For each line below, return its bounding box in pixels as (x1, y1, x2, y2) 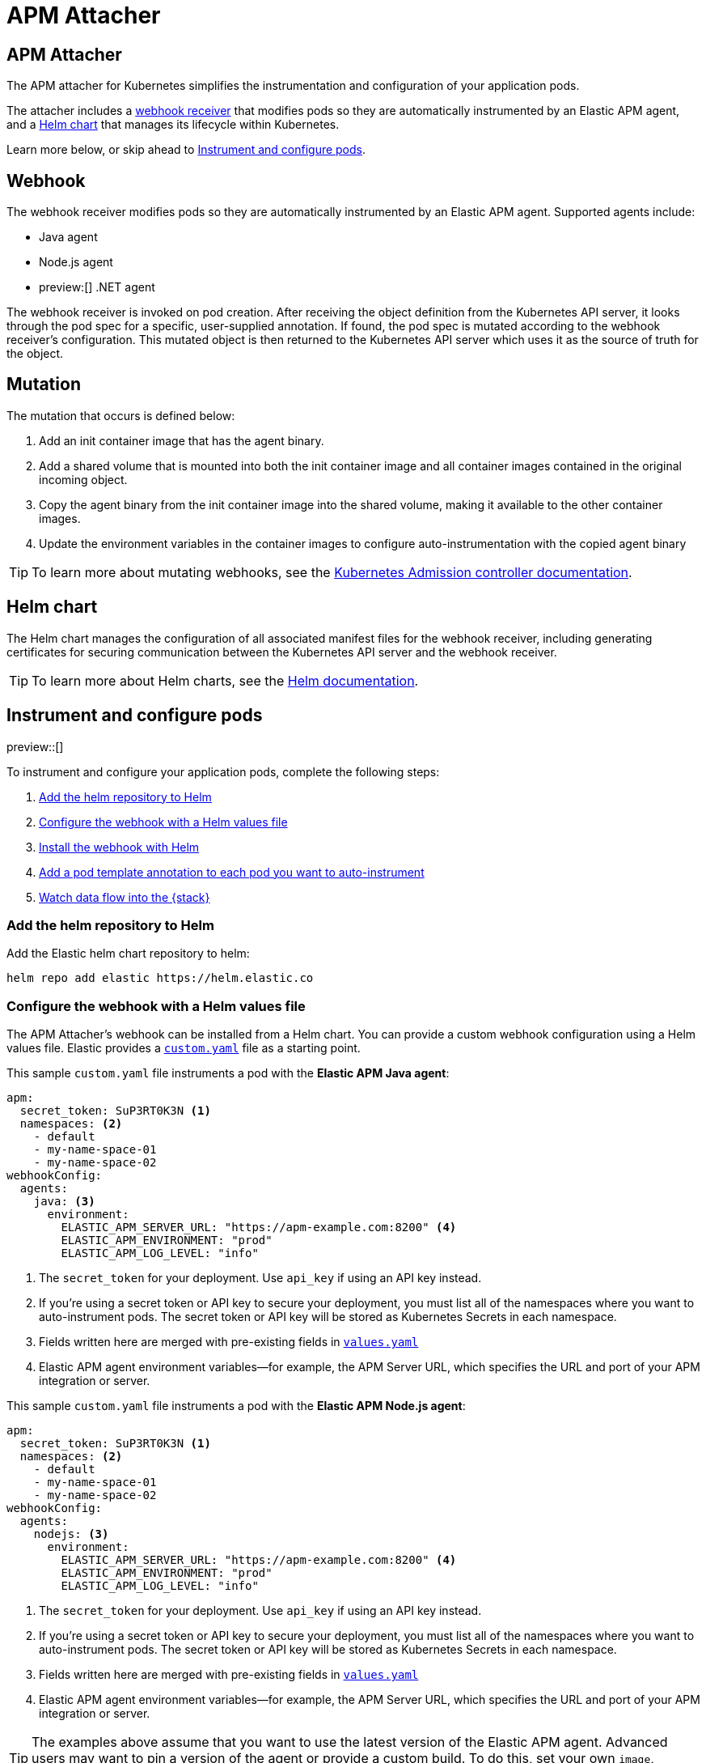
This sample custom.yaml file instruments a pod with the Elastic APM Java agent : (6, 1066, 450, 1081)
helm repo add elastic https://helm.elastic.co (6, 971, 314, 985)
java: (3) (33, 1195, 95, 1209)
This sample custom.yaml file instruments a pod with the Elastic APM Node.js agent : (6, 1399, 466, 1413)
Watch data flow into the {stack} (39, 890, 210, 904)
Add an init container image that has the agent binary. (39, 433, 324, 448)
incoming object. (39, 472, 128, 486)
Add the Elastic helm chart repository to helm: (6, 946, 250, 961)
